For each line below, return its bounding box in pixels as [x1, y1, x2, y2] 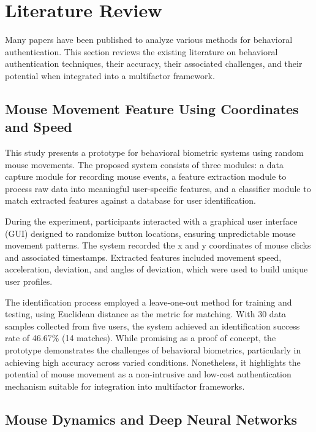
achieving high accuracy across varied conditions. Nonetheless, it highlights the [5, 355, 301, 368]
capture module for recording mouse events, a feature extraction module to [5, 170, 287, 183]
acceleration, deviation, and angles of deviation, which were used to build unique [5, 263, 308, 276]
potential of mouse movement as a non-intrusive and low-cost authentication [5, 368, 292, 380]
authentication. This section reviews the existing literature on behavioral [5, 45, 278, 58]
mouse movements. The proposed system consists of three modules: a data [5, 158, 284, 171]
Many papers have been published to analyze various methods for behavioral [5, 33, 293, 46]
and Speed [5, 117, 72, 136]
